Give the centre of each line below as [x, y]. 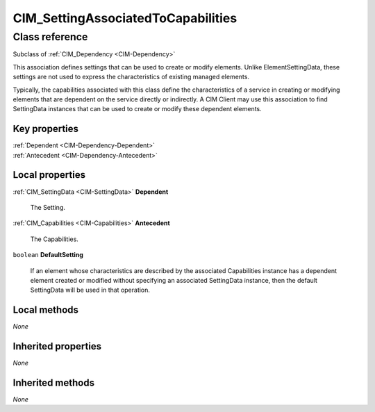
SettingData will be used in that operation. [90, 290]
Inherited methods [54, 382]
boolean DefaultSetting [48, 255]
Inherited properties [57, 346]
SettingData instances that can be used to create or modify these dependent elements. [137, 109]
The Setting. [48, 207]
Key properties [46, 129]
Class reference [50, 37]
